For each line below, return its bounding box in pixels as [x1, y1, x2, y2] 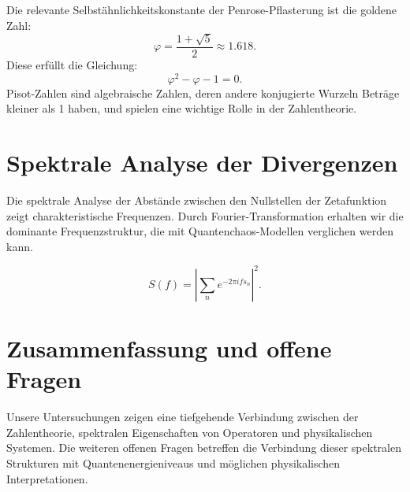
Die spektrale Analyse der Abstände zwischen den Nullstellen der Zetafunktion [6, 192, 387, 209]
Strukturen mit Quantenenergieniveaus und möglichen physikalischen [6, 454, 341, 471]
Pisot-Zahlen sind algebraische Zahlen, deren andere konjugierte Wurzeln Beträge [6, 84, 400, 101]
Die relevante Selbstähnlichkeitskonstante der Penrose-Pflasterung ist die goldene [6, 2, 397, 17]
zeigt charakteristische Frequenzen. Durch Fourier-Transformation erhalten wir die [6, 207, 404, 224]
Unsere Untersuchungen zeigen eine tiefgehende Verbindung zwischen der [6, 409, 359, 425]
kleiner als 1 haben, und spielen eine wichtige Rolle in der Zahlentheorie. [6, 100, 357, 117]
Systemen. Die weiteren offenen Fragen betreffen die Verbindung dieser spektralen [6, 439, 401, 456]
